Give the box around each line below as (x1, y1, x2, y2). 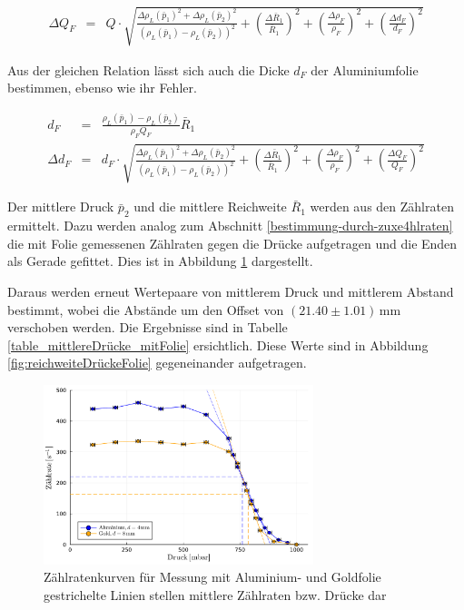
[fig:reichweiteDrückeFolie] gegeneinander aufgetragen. (7, 353, 307, 372)
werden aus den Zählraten (310, 197, 454, 216)
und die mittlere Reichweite (133, 197, 287, 216)
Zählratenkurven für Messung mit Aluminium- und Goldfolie (44, 567, 381, 586)
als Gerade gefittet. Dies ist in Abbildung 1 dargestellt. (7, 251, 313, 271)
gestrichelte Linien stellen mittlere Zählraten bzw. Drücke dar (44, 585, 387, 605)
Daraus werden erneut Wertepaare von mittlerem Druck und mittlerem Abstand (7, 281, 454, 300)
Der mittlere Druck (7, 197, 114, 216)
